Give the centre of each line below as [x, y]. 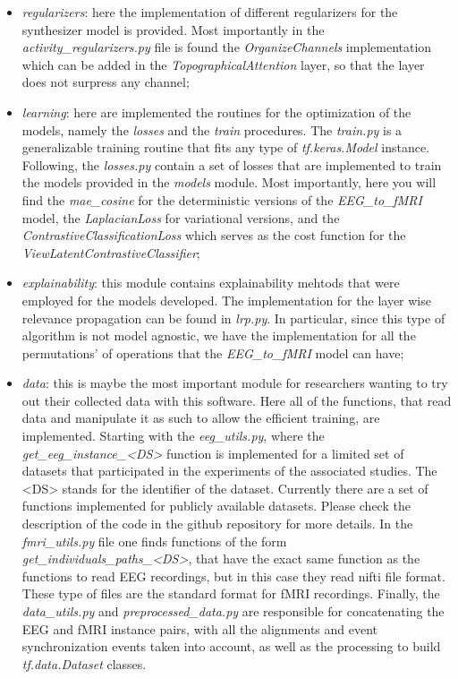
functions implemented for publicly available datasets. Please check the [216, 506]
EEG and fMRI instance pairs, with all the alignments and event [200, 628]
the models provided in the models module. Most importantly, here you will [229, 182]
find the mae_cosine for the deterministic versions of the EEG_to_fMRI [222, 199]
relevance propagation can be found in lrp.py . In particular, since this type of [233, 318]
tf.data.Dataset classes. [84, 663]
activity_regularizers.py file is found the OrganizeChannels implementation [227, 47]
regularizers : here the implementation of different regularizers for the [210, 12]
